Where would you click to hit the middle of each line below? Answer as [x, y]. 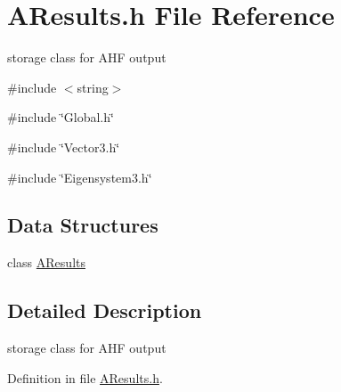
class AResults [46, 262]
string [93, 87]
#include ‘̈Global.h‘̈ [61, 117]
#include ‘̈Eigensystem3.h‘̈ [80, 177]
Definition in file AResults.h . [85, 377]
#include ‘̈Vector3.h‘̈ [64, 147]
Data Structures [83, 225]
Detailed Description [105, 310]
